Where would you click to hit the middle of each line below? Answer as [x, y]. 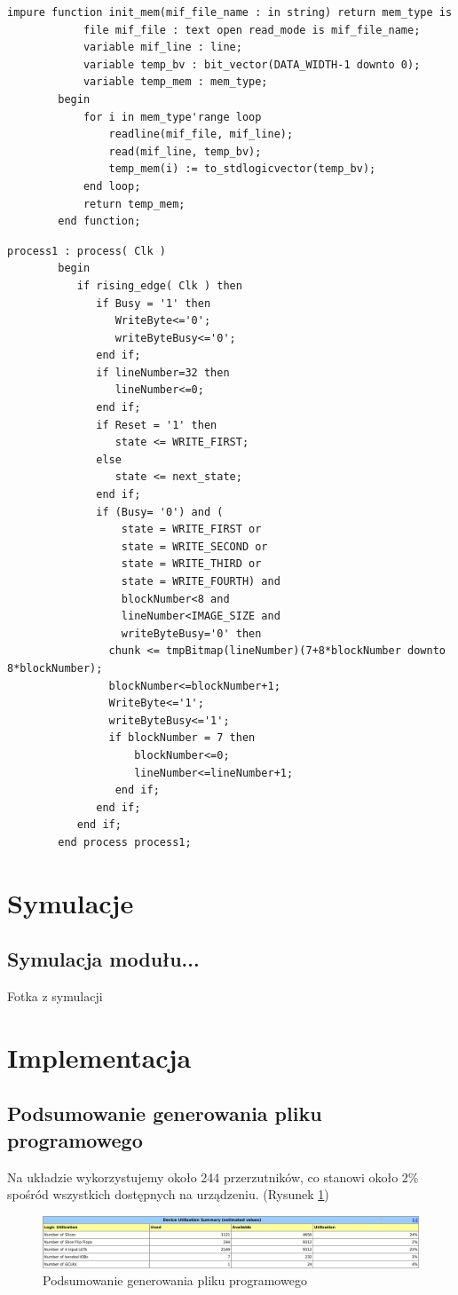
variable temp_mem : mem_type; [175, 82]
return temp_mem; [134, 204]
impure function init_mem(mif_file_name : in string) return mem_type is [230, 12]
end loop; [112, 186]
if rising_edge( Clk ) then [159, 285]
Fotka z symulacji [55, 996]
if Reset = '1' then [157, 425]
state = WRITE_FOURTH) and [201, 581]
